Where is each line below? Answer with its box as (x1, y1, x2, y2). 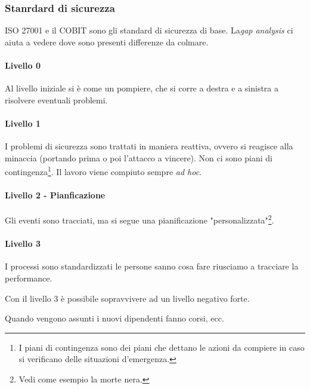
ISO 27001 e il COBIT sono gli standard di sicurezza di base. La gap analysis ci (5, 24, 293, 36)
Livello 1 (5, 117, 41, 129)
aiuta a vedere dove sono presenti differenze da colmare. (5, 35, 209, 48)
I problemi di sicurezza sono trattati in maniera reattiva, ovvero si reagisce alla (5, 140, 293, 152)
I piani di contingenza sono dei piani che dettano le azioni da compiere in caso (18, 341, 305, 353)
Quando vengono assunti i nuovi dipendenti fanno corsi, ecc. (5, 312, 224, 324)
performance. (5, 272, 52, 284)
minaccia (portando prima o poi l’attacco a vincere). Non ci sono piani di (5, 151, 272, 164)
